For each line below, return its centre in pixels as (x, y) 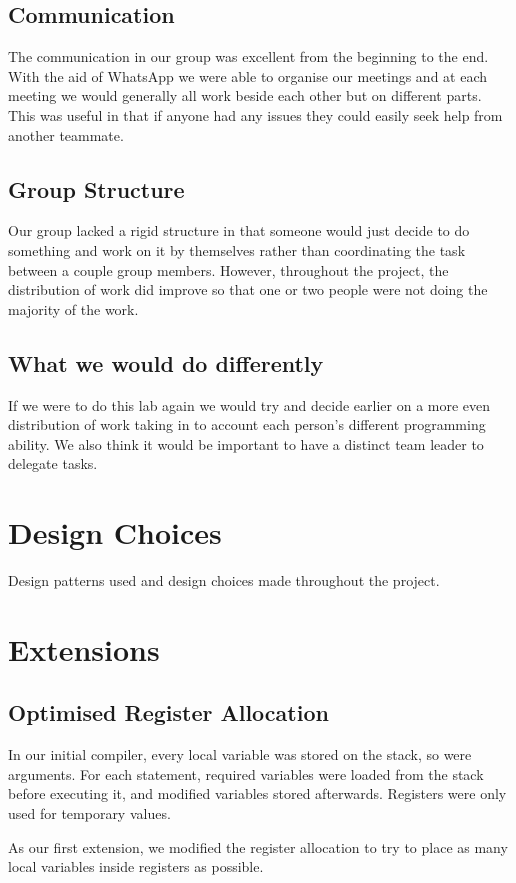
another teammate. (66, 134)
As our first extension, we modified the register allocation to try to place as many (258, 846)
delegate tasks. (53, 463)
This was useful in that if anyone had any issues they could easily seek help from (255, 114)
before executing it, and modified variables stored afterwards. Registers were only (257, 793)
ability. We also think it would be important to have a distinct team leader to (246, 443)
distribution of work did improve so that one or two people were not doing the (248, 289)
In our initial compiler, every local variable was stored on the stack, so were (240, 754)
